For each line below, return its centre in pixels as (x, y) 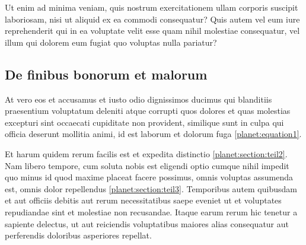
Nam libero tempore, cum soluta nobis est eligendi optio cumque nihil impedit (147, 165)
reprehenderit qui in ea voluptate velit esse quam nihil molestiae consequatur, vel (152, 31)
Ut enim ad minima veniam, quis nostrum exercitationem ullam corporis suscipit (152, 7)
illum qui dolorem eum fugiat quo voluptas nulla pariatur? (111, 42)
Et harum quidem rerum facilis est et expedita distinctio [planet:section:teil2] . (146, 153)
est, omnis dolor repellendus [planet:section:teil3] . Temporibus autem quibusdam (151, 188)
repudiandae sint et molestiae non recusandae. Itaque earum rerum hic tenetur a (151, 211)
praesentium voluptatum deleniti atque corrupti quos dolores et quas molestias (148, 111)
